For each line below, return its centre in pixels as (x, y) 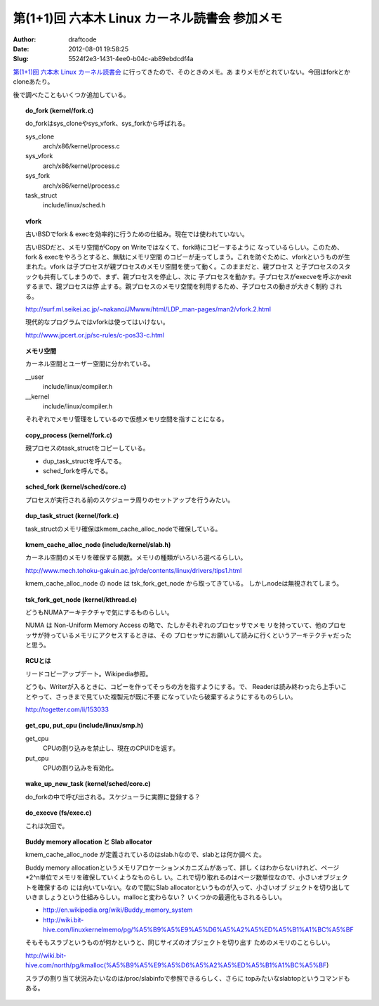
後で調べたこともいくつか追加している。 (71, 94)
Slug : (21, 59)
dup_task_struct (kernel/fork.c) (72, 516)
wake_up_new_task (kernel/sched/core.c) (88, 784)
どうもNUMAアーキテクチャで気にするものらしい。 (99, 612)
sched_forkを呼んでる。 (78, 471)
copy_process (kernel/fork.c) (69, 435)
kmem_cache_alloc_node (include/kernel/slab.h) (98, 544)
